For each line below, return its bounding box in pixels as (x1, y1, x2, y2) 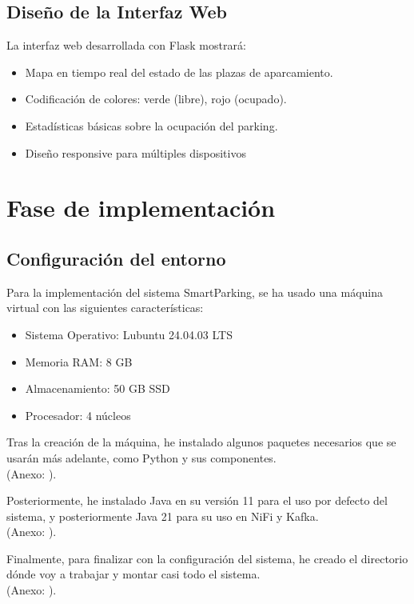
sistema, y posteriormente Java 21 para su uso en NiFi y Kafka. (6, 507, 319, 524)
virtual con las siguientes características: (6, 299, 204, 316)
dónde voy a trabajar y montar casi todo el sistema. (6, 566, 261, 582)
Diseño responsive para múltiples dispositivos (25, 144, 246, 161)
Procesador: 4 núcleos (25, 406, 131, 423)
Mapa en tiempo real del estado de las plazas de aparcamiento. (25, 63, 333, 80)
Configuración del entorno (6, 246, 226, 270)
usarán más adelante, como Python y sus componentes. (6, 449, 277, 466)
